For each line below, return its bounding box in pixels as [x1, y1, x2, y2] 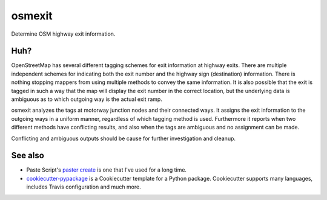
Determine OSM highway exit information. [11, 30, 116, 37]
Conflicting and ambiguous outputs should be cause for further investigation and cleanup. [11, 135, 236, 142]
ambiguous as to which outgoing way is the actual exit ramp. [11, 95, 163, 103]
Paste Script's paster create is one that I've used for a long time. [26, 166, 187, 173]
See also [11, 150, 45, 161]
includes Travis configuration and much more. [26, 183, 142, 190]
